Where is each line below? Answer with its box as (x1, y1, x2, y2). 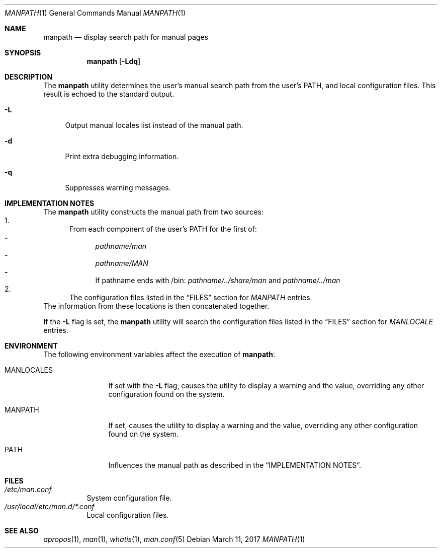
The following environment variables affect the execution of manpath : (43, 350, 275, 359)
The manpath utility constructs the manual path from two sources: (43, 208, 263, 216)
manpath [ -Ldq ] (86, 57, 141, 65)
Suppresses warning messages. (65, 183, 171, 192)
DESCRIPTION (5, 73, 53, 81)
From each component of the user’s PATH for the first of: (69, 225, 257, 233)
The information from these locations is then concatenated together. (43, 302, 270, 310)
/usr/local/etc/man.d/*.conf (5, 502, 95, 511)
